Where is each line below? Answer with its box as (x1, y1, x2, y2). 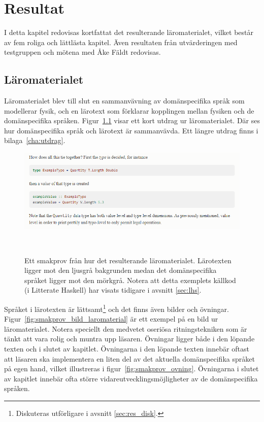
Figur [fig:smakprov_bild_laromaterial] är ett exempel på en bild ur (4, 313, 218, 324)
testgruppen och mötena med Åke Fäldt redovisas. (4, 47, 161, 57)
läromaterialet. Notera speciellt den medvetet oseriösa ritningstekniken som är (4, 323, 247, 334)
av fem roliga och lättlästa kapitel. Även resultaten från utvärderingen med (4, 37, 238, 47)
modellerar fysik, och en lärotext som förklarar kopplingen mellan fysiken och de (4, 105, 254, 116)
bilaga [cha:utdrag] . (4, 135, 65, 146)
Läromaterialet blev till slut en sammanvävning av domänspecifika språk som (4, 95, 245, 106)
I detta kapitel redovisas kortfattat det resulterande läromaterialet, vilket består (4, 27, 253, 38)
